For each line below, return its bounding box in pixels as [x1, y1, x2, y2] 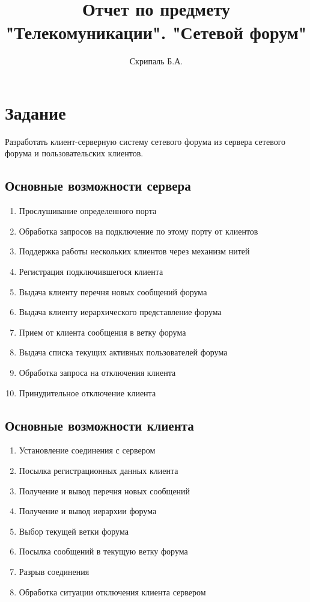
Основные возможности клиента [5, 416, 194, 434]
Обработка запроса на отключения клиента [19, 366, 176, 378]
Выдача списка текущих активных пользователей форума [19, 346, 228, 358]
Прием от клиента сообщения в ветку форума [19, 325, 186, 338]
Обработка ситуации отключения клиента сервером [19, 585, 206, 598]
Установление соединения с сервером [19, 444, 156, 456]
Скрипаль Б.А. [129, 55, 183, 67]
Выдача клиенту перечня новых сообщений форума [19, 285, 207, 298]
